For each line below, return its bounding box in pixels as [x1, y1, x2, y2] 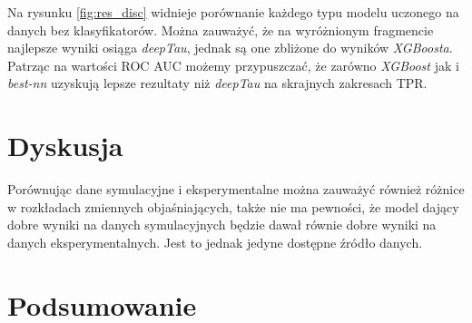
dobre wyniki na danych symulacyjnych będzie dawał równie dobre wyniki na [7, 215, 437, 234]
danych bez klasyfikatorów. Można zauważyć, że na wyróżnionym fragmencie [7, 20, 434, 39]
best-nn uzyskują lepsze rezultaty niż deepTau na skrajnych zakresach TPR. [7, 73, 428, 93]
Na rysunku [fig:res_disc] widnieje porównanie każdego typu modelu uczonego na [7, 3, 459, 21]
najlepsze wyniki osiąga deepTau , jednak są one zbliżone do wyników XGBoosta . [7, 38, 453, 57]
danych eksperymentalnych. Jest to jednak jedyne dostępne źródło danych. [7, 232, 423, 251]
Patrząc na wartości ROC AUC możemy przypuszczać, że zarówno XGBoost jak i [7, 55, 459, 74]
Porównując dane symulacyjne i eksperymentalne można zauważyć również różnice [7, 180, 465, 199]
